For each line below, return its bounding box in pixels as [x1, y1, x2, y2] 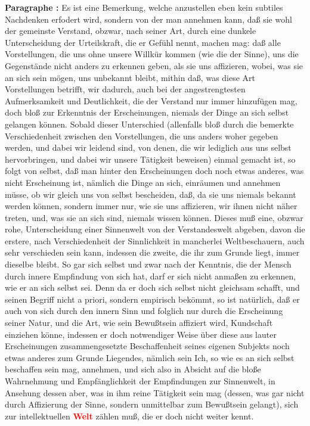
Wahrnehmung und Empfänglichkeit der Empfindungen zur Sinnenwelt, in [5, 375, 275, 387]
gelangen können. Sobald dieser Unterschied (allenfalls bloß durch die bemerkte [5, 117, 294, 130]
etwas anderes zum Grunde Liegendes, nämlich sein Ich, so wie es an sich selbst [5, 351, 294, 363]
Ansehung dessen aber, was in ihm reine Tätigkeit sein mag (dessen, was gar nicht [5, 386, 305, 399]
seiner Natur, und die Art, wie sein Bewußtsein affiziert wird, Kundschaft [5, 316, 273, 329]
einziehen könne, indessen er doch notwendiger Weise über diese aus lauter [5, 328, 277, 340]
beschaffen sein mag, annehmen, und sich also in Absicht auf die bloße [5, 363, 261, 375]
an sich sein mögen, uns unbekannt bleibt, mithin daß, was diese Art [5, 71, 256, 83]
